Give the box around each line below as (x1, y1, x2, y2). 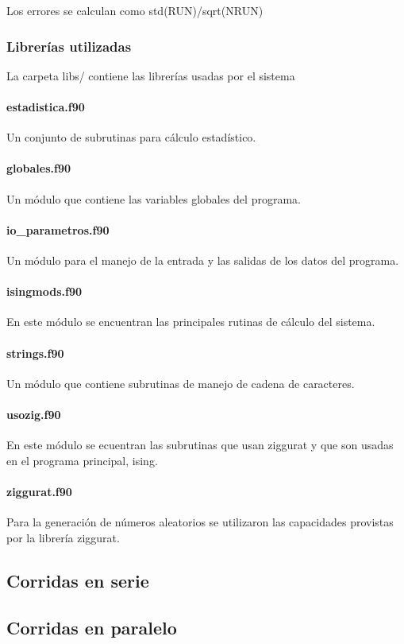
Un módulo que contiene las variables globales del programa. (6, 190, 301, 207)
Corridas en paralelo (6, 615, 177, 639)
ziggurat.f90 (6, 483, 72, 499)
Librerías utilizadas (6, 36, 132, 56)
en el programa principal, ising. (6, 452, 158, 468)
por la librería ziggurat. (6, 529, 120, 545)
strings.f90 (6, 344, 64, 361)
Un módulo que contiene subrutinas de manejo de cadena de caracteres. (6, 374, 355, 391)
